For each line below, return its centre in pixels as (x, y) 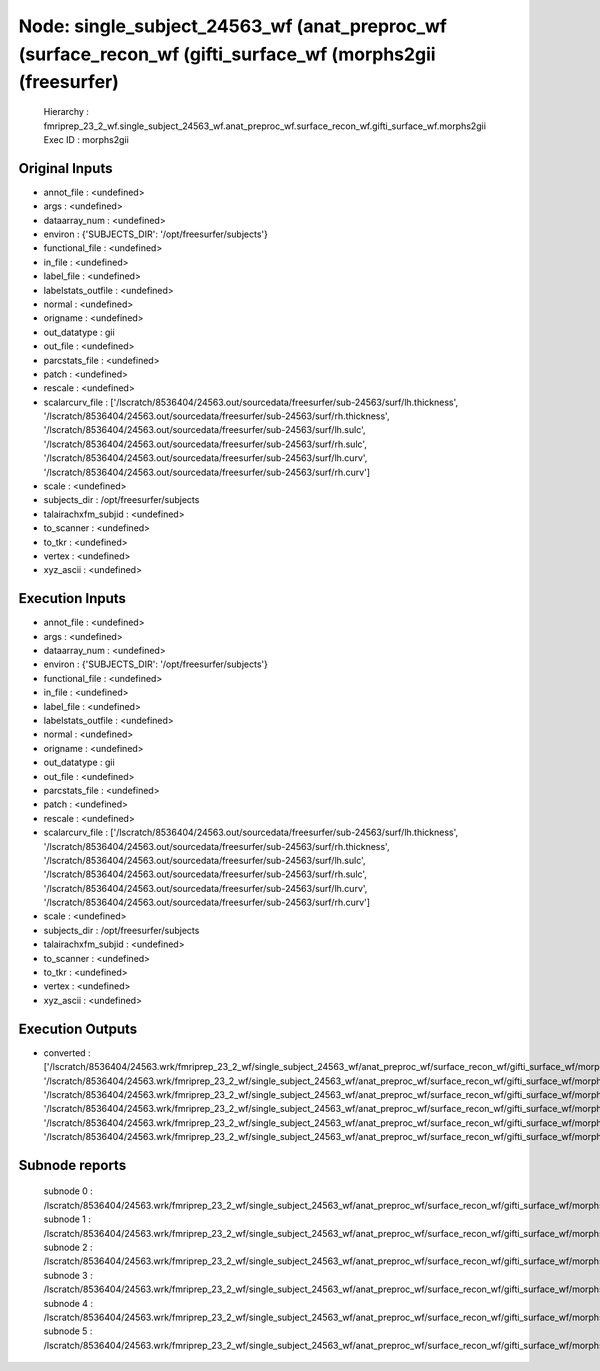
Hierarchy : (66, 112)
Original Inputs (65, 168)
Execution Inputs (72, 598)
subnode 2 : (68, 1247)
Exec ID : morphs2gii (86, 139)
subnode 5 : (68, 1331)
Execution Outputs (78, 1028)
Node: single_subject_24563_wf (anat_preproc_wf (232, 26)
